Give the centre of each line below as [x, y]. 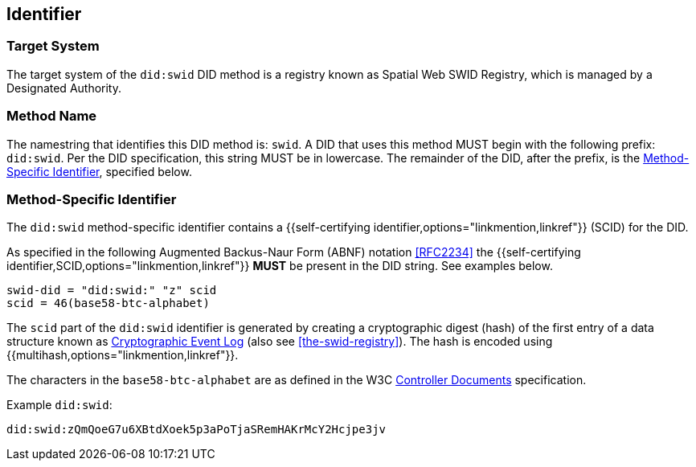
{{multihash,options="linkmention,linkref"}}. [123, 355]
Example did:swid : [59, 405]
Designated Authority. [64, 88]
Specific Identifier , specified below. [99, 171]
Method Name [52, 116]
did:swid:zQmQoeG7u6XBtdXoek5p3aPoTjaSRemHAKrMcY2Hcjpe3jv [197, 430]
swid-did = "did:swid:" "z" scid [112, 291]
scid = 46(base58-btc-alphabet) [108, 303]
